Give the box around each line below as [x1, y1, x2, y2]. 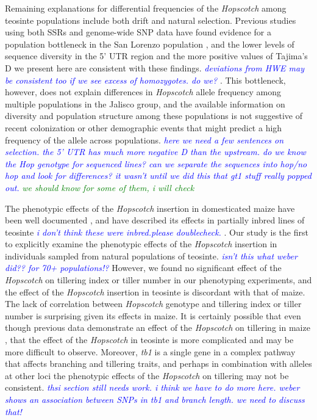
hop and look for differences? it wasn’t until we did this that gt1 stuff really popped [5, 169, 312, 182]
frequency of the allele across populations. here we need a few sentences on [5, 133, 284, 146]
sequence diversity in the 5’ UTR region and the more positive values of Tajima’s [5, 49, 308, 62]
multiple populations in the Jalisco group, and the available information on [5, 97, 285, 110]
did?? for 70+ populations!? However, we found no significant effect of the [5, 261, 282, 274]
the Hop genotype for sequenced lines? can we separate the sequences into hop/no [5, 157, 307, 170]
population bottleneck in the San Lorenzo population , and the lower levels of [5, 37, 294, 50]
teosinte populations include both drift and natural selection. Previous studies [5, 13, 296, 26]
